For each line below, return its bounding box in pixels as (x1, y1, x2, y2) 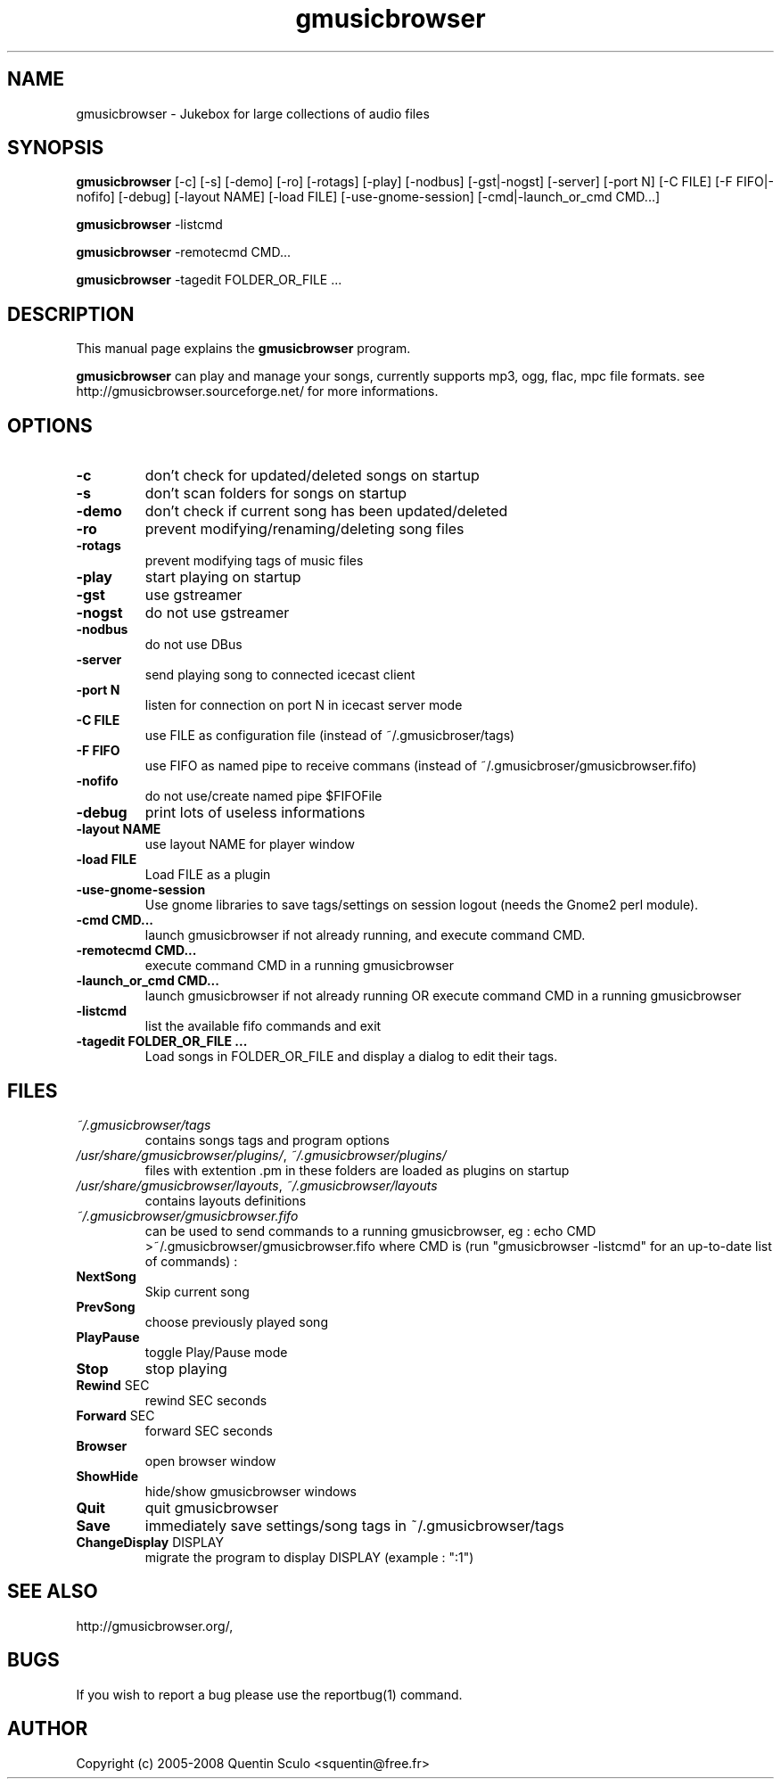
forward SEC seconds (144, 1422, 273, 1438)
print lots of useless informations (144, 803, 366, 822)
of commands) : (144, 1253, 238, 1269)
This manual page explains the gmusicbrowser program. (76, 341, 411, 357)
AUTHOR (7, 1717, 88, 1741)
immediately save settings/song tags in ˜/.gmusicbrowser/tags (144, 1516, 564, 1535)
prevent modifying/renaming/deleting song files (144, 520, 464, 539)
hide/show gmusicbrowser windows (144, 1483, 358, 1499)
